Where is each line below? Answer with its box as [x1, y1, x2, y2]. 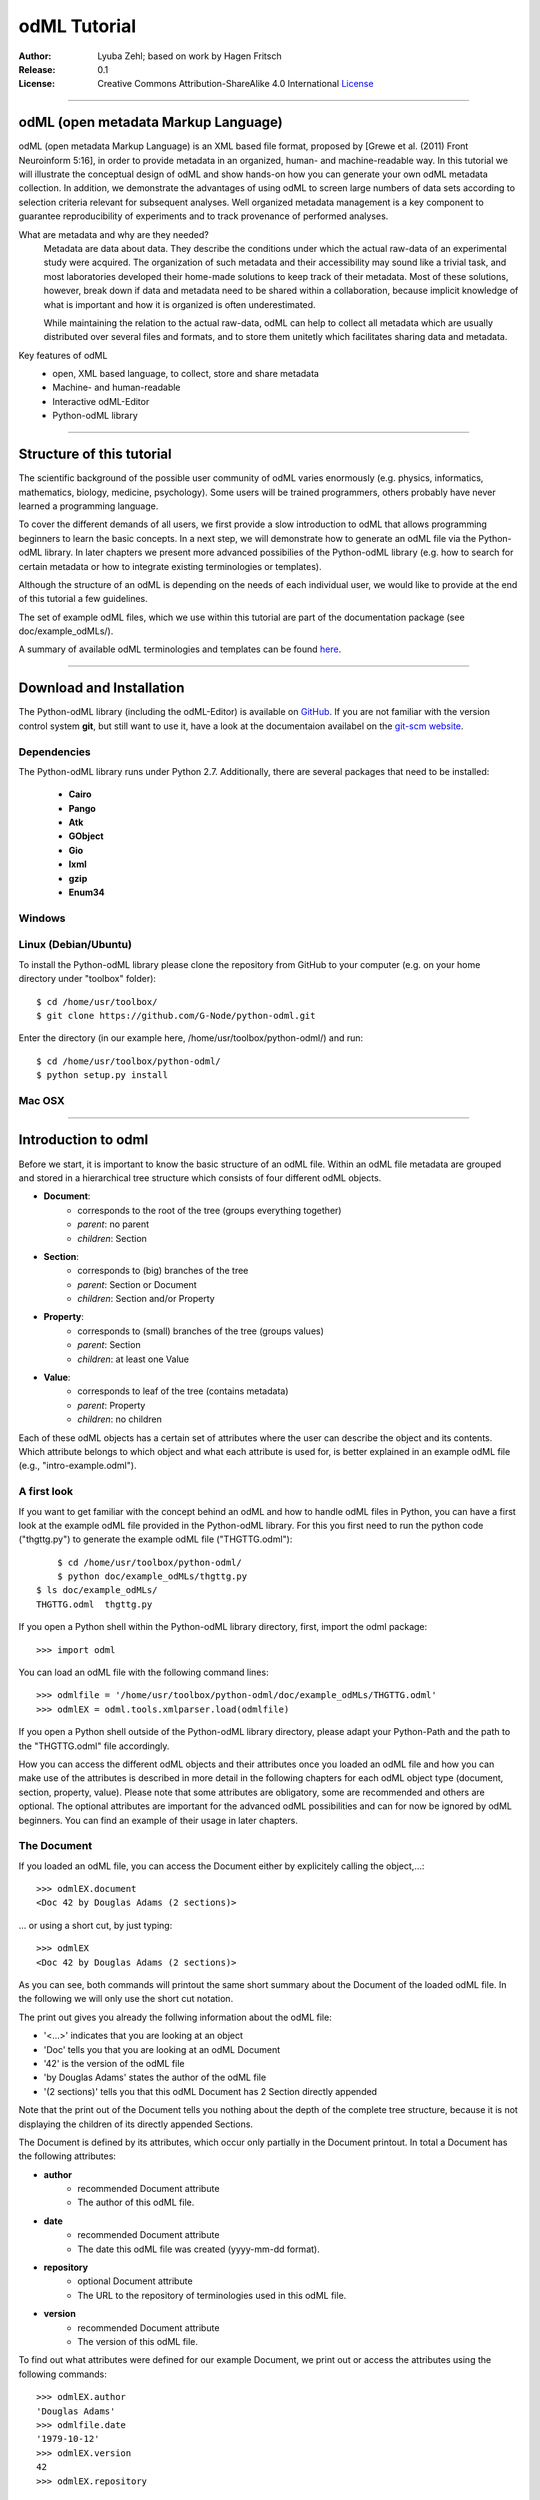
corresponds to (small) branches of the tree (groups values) [77, 1325, 325, 1337]
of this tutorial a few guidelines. [18, 593, 149, 605]
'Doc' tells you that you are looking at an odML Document [43, 2043, 280, 2055]
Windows [18, 911, 66, 925]
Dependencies [18, 745, 92, 759]
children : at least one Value [77, 1353, 190, 1365]
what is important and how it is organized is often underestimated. [43, 298, 316, 310]
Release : [18, 63, 56, 75]
